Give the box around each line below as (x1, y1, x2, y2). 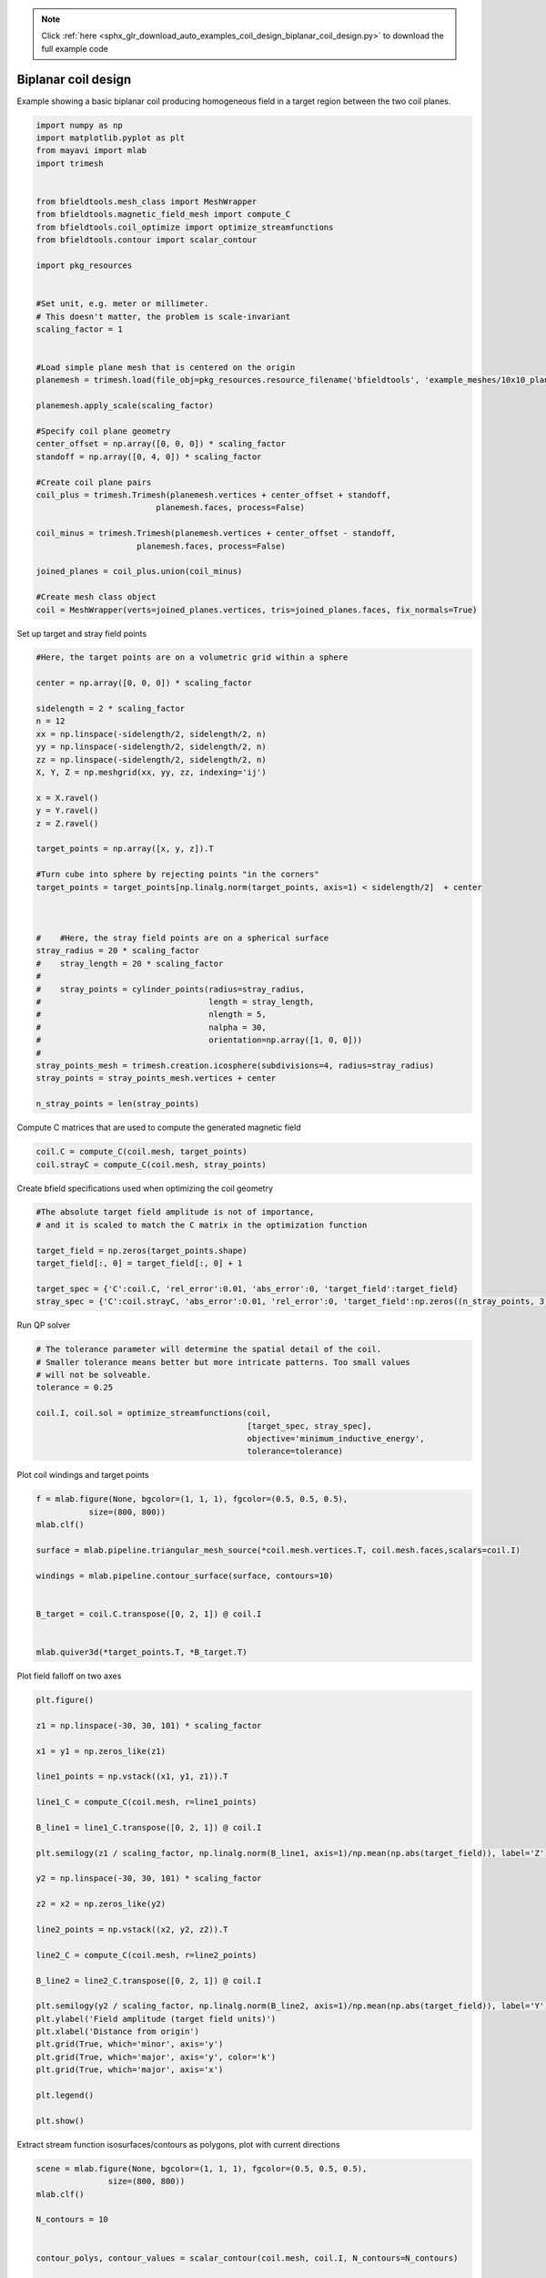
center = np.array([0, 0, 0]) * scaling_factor (35, 678, 252, 688)
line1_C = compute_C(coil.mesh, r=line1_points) (35, 1797, 258, 1808)
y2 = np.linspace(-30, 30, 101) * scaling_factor (35, 1873, 262, 1883)
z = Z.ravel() (35, 818, 99, 828)
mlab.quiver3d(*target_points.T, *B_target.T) (35, 1647, 248, 1657)
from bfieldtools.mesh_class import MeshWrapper (35, 197, 258, 207)
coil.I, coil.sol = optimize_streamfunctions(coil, (35, 1408, 272, 1419)
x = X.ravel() (35, 793, 99, 803)
